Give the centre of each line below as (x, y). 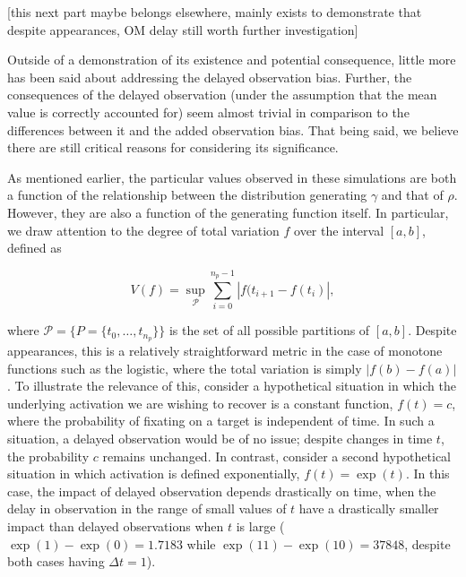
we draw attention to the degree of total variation (143, 230)
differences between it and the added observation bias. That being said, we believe (233, 129)
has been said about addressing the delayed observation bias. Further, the (210, 77)
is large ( (260, 526)
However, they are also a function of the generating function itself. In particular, (228, 212)
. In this (427, 474)
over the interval (339, 230)
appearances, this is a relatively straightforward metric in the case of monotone (225, 351)
